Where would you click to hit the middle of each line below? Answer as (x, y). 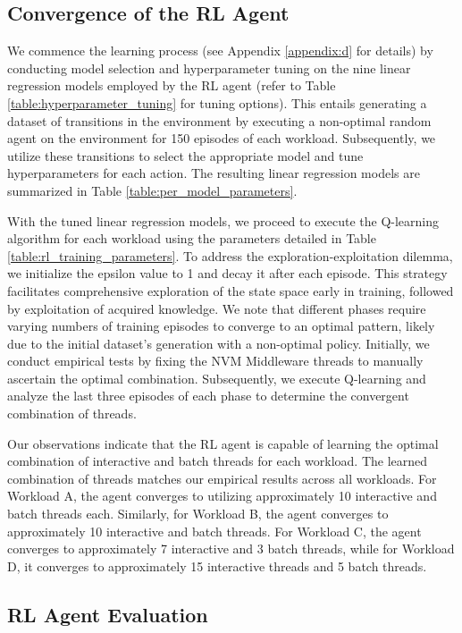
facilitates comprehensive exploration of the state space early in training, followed (231, 290)
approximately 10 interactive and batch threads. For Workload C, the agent (214, 531)
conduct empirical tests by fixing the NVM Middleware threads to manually (215, 361)
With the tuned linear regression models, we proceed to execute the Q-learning (223, 220)
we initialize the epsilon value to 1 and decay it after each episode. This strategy (227, 273)
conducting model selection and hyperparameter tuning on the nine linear (209, 68)
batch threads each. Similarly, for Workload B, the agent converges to (198, 514)
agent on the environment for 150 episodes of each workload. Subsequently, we (222, 138)
